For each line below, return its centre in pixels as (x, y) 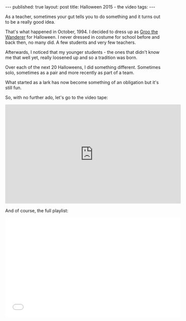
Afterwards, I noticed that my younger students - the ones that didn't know (82, 52)
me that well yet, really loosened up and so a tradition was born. (71, 57)
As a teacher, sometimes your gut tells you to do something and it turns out (83, 17)
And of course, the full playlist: (37, 211)
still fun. (13, 88)
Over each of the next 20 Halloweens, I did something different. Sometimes (83, 67)
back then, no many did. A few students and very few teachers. (71, 42)
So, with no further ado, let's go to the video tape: (57, 97)
